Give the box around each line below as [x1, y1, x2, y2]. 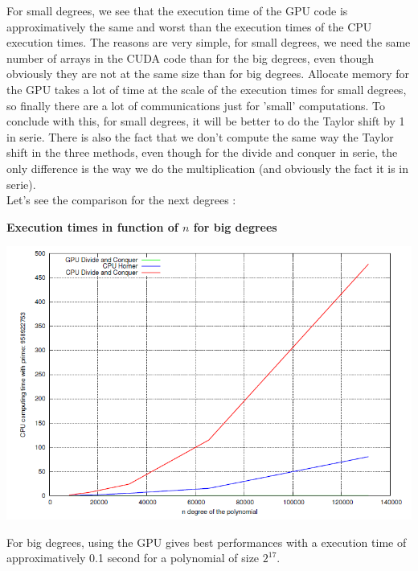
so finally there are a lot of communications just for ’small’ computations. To [6, 97, 386, 113]
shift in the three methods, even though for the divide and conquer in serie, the [6, 144, 398, 161]
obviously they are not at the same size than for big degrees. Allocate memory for [6, 65, 409, 82]
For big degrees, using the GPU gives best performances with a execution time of [6, 533, 407, 550]
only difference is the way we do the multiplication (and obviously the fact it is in [6, 159, 408, 176]
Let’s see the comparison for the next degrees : [6, 191, 236, 208]
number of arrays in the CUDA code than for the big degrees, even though [6, 49, 375, 66]
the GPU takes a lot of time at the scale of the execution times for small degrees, [6, 80, 407, 97]
